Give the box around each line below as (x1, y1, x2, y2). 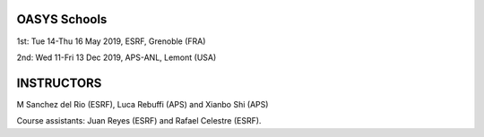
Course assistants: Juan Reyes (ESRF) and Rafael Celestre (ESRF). (16, 116, 262, 126)
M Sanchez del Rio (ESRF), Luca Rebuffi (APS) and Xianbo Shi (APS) (16, 98, 269, 109)
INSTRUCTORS (16, 75, 102, 90)
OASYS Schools (16, 12, 108, 27)
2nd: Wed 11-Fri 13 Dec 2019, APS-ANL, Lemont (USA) (16, 52, 217, 63)
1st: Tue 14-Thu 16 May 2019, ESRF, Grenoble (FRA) (16, 36, 206, 47)
